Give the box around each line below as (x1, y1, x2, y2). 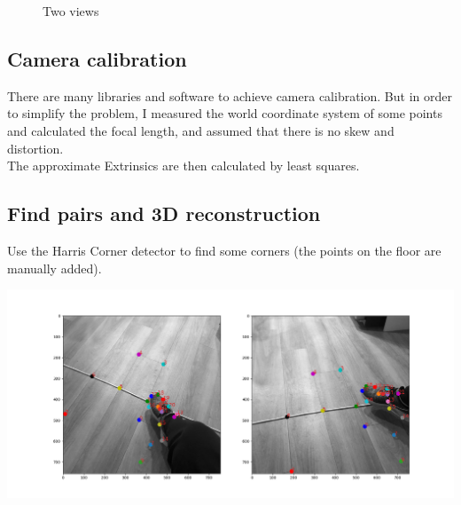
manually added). (7, 258, 102, 277)
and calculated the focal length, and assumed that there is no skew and (7, 121, 395, 139)
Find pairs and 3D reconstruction (7, 200, 321, 227)
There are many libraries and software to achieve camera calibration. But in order (7, 86, 452, 105)
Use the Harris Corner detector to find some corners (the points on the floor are (7, 241, 441, 259)
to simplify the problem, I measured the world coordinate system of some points (7, 104, 442, 122)
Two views (43, 2, 99, 20)
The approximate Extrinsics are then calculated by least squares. (7, 156, 360, 175)
